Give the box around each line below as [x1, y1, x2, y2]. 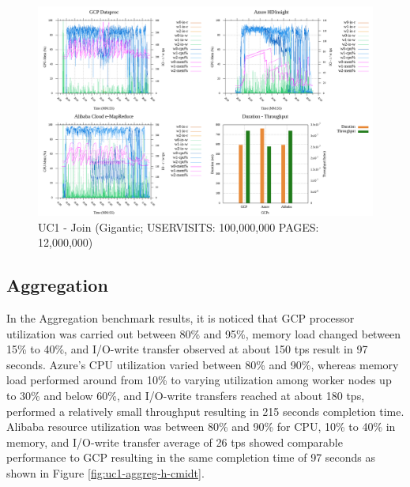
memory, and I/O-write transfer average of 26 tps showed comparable [6, 433, 343, 450]
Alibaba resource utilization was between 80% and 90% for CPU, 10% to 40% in [6, 418, 396, 435]
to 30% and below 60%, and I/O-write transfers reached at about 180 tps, [6, 387, 365, 403]
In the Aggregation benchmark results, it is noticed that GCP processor [6, 309, 355, 326]
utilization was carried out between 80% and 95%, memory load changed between [6, 325, 401, 342]
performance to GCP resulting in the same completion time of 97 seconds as [6, 449, 376, 466]
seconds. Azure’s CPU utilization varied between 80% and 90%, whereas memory [6, 356, 399, 372]
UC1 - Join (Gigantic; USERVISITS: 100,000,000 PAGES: [38, 218, 319, 235]
